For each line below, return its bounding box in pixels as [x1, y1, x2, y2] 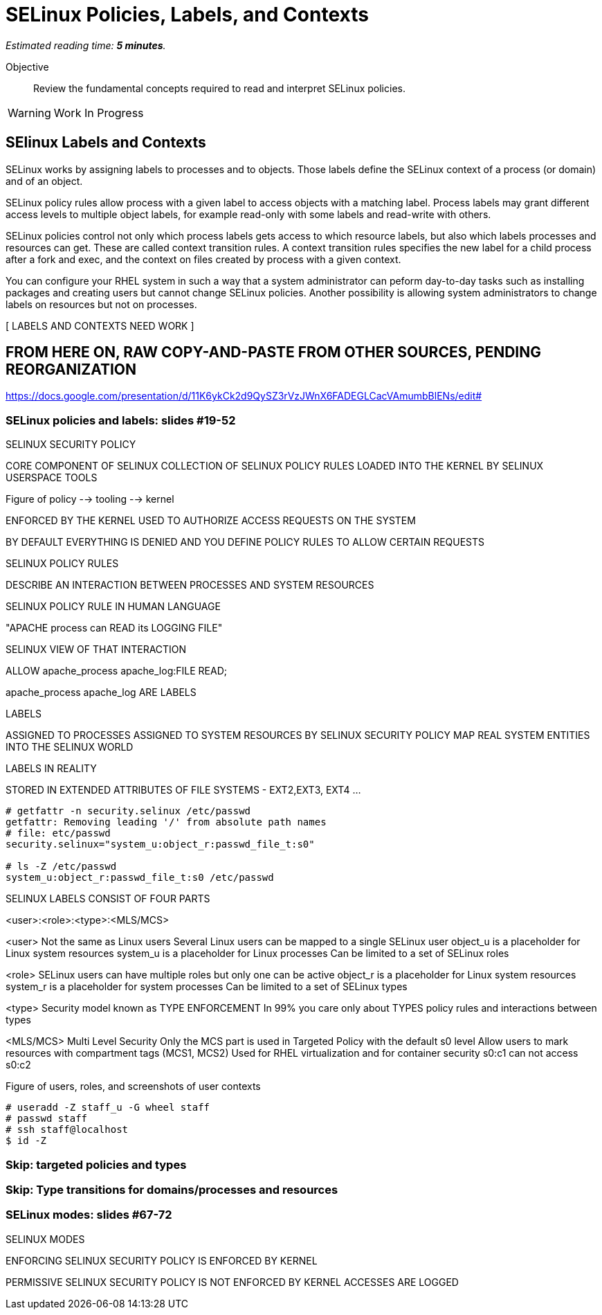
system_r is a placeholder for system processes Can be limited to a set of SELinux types [6, 981, 408, 993]
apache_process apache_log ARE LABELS [6, 686, 197, 699]
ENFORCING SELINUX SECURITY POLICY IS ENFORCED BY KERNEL [6, 1254, 318, 1267]
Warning [8, 105, 51, 120]
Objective [6, 60, 49, 73]
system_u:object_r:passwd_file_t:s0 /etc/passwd [6, 872, 274, 884]
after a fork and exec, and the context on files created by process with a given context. [6, 253, 401, 265]
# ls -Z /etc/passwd [6, 861, 117, 873]
